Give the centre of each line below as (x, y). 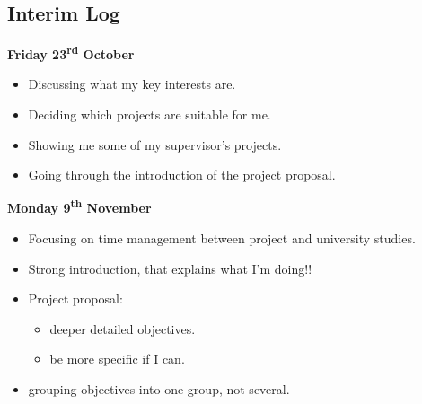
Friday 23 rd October (71, 53)
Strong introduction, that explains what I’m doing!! (170, 268)
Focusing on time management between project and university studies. (222, 238)
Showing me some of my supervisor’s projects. (155, 144)
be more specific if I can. (117, 359)
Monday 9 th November (79, 206)
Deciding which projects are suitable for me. (149, 114)
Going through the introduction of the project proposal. (182, 175)
